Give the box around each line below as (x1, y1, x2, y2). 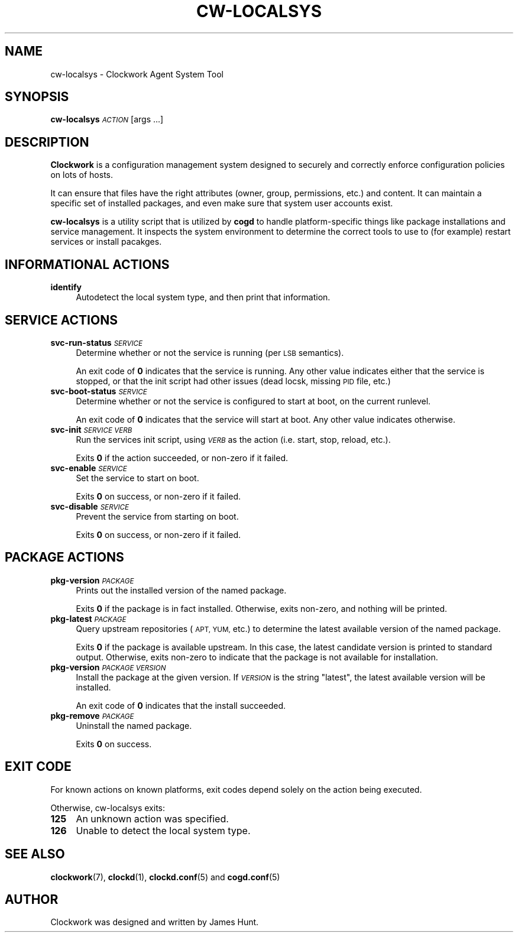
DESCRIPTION (5, 134, 89, 150)
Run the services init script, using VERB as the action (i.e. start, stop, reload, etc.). (76, 434, 391, 445)
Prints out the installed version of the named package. (76, 585, 287, 595)
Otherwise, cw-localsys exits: (50, 802, 166, 813)
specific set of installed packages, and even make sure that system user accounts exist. (50, 198, 393, 209)
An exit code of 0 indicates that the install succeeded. (76, 700, 286, 711)
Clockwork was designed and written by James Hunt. (50, 917, 259, 928)
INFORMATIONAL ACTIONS (5, 257, 170, 272)
